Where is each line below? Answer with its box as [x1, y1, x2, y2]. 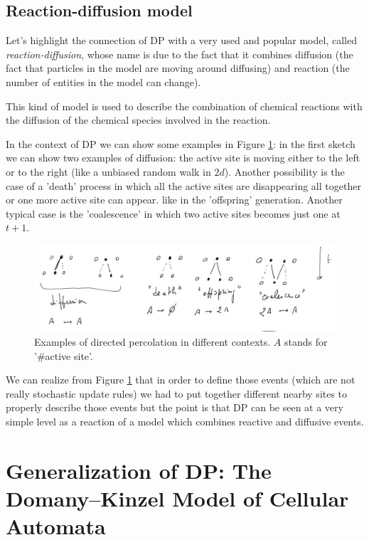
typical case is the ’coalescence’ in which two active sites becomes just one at [6, 206, 341, 221]
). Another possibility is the [224, 164, 345, 179]
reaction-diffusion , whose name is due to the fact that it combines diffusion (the [6, 46, 353, 61]
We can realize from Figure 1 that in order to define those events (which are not [6, 372, 355, 387]
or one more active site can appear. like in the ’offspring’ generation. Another [6, 192, 343, 207]
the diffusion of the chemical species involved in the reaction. [6, 112, 271, 127]
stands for [284, 334, 328, 349]
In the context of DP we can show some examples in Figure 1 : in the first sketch [6, 136, 355, 151]
